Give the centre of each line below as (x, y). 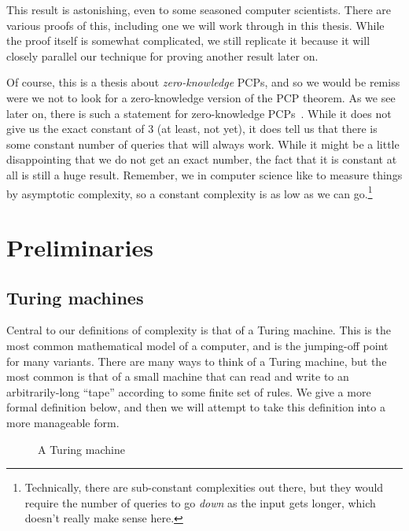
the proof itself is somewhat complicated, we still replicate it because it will (188, 41)
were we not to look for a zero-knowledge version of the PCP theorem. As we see (201, 97)
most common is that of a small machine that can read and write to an (178, 376)
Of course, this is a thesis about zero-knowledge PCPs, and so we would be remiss (203, 82)
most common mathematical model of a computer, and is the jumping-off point (197, 345)
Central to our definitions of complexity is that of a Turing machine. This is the (199, 330)
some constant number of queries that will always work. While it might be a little (203, 144)
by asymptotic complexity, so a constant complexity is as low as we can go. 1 (190, 192)
